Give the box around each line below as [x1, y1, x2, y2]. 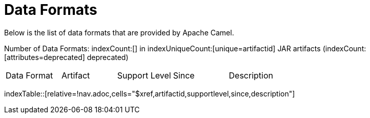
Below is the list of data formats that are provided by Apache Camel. [4, 28, 234, 37]
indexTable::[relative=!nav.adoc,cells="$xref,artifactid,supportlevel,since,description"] [4, 89, 295, 98]
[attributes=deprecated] [4, 52, 85, 62]
